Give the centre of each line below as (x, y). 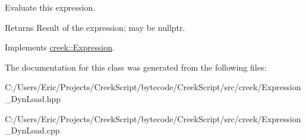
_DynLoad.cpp (32, 130)
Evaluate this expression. (50, 7)
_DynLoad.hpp (33, 98)
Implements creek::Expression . (60, 47)
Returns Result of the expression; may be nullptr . (95, 27)
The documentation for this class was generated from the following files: (136, 67)
